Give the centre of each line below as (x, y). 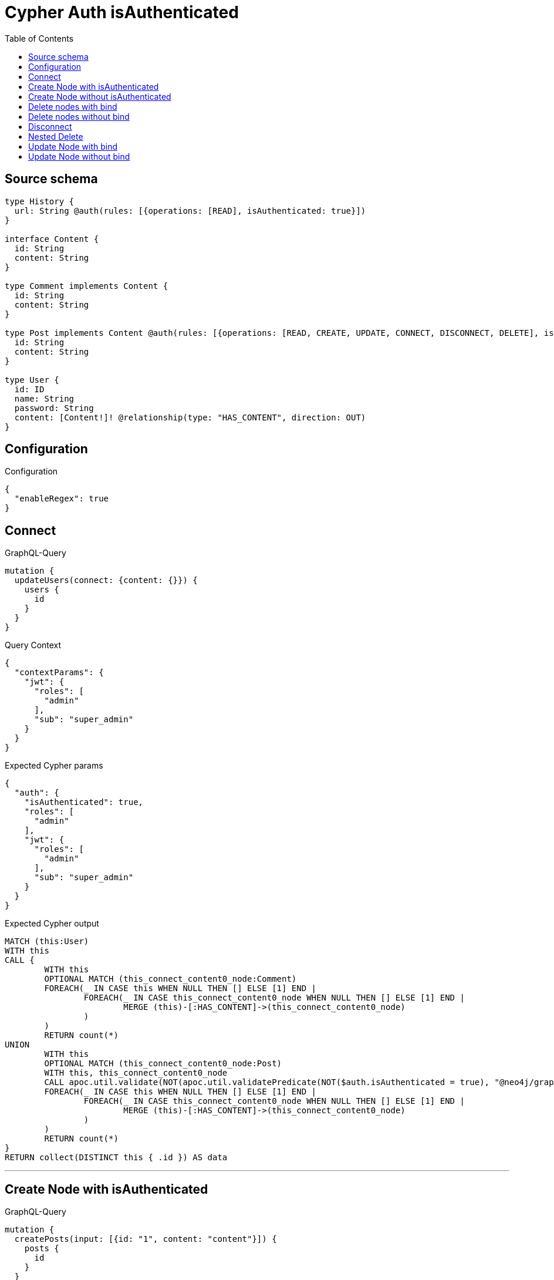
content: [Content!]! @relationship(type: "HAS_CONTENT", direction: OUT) (190, 417)
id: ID (29, 389)
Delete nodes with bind (73, 106)
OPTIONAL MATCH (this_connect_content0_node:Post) (163, 1064)
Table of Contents (39, 38)
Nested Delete (56, 136)
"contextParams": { (59, 673)
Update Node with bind (73, 146)
